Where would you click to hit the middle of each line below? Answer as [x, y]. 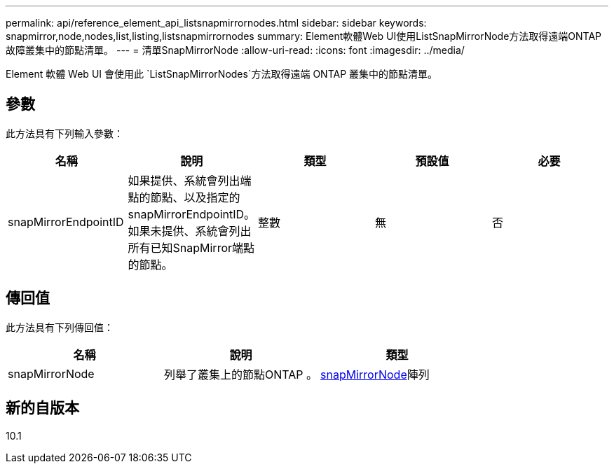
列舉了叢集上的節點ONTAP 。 [241, 374]
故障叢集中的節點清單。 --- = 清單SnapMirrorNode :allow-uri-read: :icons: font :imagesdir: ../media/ [235, 50]
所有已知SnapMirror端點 [191, 247]
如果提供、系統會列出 [184, 180]
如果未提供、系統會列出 [190, 231]
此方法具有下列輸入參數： [64, 133]
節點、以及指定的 [195, 197]
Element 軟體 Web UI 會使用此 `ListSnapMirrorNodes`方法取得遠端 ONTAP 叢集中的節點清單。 [222, 74]
